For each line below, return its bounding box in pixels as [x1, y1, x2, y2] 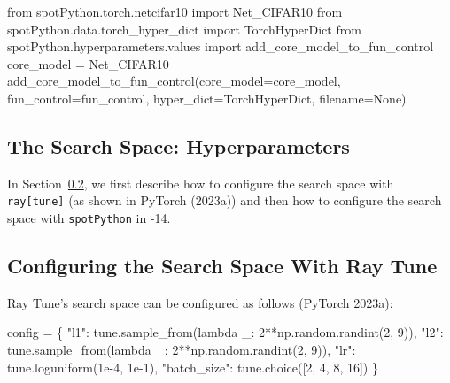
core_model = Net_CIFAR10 [7, 54, 169, 73]
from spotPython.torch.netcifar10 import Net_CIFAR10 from [7, 3, 343, 20]
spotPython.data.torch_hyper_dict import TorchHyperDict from [7, 19, 361, 38]
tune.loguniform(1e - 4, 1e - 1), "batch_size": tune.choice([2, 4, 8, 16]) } [7, 357, 378, 376]
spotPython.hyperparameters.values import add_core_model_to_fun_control [7, 37, 434, 56]
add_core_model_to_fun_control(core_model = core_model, [7, 72, 341, 90]
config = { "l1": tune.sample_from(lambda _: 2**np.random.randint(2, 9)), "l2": [7, 323, 444, 341]
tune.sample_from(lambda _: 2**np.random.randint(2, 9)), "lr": [7, 341, 356, 359]
